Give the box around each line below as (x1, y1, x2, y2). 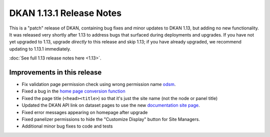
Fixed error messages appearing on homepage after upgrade (21, 109, 148, 115)
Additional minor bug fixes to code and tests (21, 123, 113, 129)
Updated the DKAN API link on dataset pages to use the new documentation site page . (21, 102, 200, 108)
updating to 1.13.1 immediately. (9, 45, 71, 52)
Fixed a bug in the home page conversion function (21, 88, 125, 94)
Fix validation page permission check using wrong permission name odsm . (21, 81, 176, 87)
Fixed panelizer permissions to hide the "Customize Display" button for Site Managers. (21, 116, 200, 122)
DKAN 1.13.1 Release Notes (9, 7, 122, 18)
